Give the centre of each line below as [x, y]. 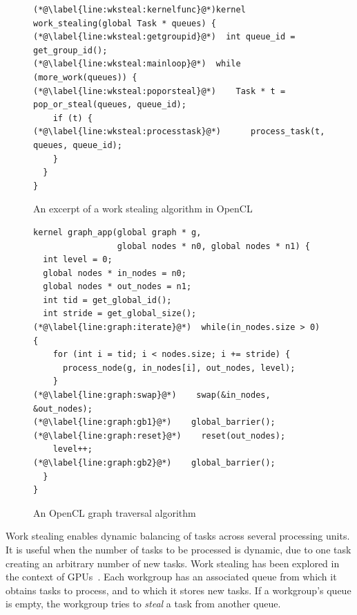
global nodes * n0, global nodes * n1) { [213, 246]
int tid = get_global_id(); [107, 300]
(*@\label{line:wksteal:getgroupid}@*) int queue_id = [164, 37]
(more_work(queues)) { [85, 77]
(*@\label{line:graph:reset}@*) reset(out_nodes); [160, 435]
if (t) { [73, 118]
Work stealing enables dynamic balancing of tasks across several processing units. [178, 536]
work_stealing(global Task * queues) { [125, 23]
